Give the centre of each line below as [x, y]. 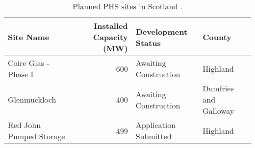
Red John [25, 125]
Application [156, 125]
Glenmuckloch [32, 99]
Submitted [153, 136]
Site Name [29, 37]
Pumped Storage [37, 136]
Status [148, 42]
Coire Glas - [29, 63]
